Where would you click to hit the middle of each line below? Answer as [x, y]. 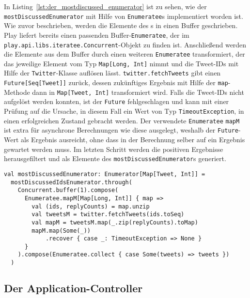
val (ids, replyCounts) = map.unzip [91, 206]
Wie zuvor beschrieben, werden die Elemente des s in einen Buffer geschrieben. [121, 25]
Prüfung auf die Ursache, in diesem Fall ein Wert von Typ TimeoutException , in [124, 111]
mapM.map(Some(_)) [61, 231]
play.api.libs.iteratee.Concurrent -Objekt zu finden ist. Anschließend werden [125, 44]
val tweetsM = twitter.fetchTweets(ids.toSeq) [108, 215]
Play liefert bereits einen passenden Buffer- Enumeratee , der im [97, 35]
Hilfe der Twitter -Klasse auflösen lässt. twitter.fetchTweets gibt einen [112, 73]
